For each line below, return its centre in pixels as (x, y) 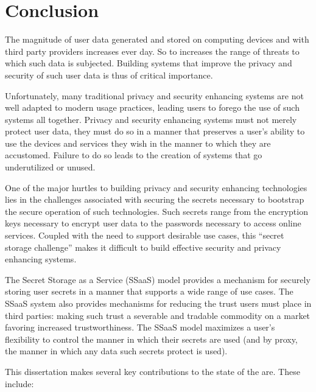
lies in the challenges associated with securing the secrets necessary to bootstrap (155, 199)
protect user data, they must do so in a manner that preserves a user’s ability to (155, 131)
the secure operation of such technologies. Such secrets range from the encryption (156, 211)
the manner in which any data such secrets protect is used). (116, 351)
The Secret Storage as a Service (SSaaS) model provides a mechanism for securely (158, 279)
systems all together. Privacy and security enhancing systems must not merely (151, 119)
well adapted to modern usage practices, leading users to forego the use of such (152, 107)
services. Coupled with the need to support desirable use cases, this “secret (145, 235)
